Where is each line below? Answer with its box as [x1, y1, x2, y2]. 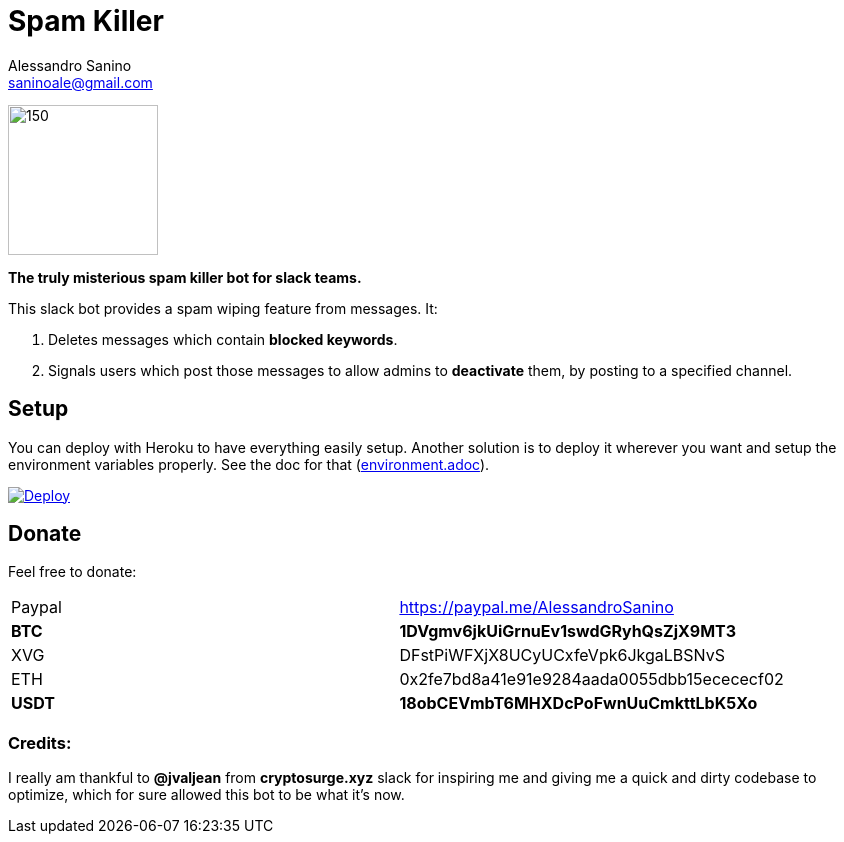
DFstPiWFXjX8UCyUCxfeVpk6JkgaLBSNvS [399, 645, 725, 666]
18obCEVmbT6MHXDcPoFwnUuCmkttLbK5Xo [399, 693, 758, 714]
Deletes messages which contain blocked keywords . [48, 330, 398, 348]
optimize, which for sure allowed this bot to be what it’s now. [8, 786, 405, 804]
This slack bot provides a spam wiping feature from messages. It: [8, 299, 438, 317]
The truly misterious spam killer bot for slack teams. [8, 268, 362, 286]
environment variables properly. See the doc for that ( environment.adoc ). [8, 455, 490, 473]
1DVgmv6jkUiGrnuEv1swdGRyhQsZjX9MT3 [399, 621, 737, 642]
